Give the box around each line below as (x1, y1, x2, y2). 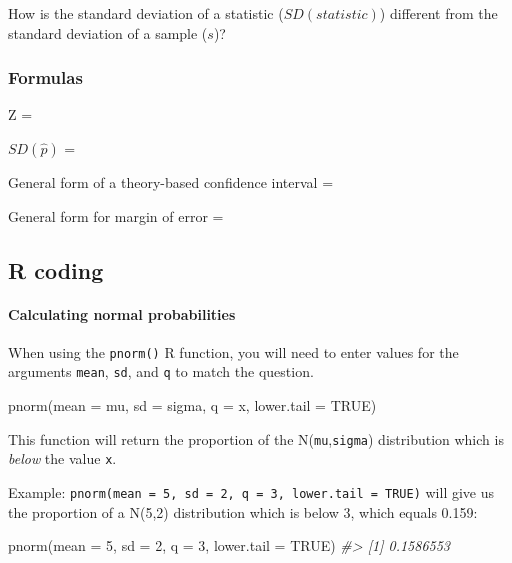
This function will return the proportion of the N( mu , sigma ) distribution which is (8, 428, 504, 449)
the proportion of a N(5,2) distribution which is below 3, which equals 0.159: (8, 501, 478, 522)
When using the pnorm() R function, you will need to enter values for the (8, 341, 459, 362)
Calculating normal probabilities (8, 303, 236, 324)
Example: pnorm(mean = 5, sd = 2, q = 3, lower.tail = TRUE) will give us (8, 481, 495, 502)
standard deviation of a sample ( (8, 22, 208, 43)
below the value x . (8, 448, 117, 469)
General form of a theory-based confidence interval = (8, 172, 334, 192)
